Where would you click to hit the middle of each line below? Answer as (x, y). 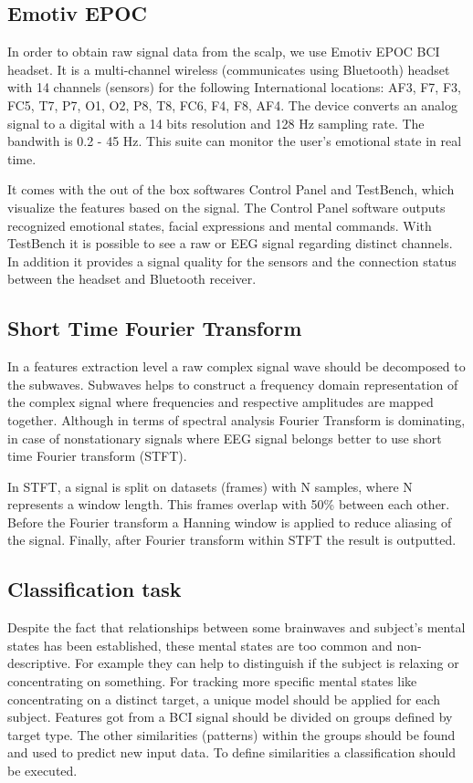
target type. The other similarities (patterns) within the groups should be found (231, 734)
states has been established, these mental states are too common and (200, 645)
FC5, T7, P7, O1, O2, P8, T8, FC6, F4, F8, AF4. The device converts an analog (233, 104)
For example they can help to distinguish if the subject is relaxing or (267, 663)
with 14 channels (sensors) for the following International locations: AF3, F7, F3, (234, 87)
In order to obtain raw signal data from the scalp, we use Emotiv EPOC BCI (224, 52)
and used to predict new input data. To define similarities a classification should (231, 752)
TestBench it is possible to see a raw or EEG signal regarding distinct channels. (230, 243)
